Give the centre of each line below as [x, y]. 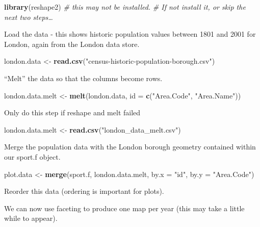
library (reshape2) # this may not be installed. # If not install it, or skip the [125, 7]
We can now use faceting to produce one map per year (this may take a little [124, 208]
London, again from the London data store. [72, 44]
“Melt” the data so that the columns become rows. [83, 78]
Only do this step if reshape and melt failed [72, 112]
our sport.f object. [32, 156]
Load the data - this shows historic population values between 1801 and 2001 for [130, 34]
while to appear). [31, 218]
